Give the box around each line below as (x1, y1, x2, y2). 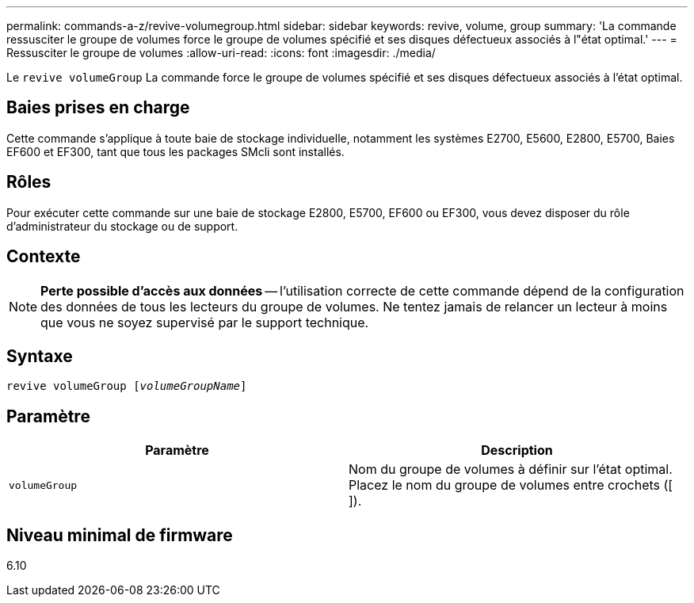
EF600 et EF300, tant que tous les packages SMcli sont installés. (6, 144, 345, 158)
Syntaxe (6, 345, 73, 366)
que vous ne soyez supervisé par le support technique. (40, 314, 369, 330)
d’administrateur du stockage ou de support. (6, 219, 238, 233)
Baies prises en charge (6, 97, 190, 118)
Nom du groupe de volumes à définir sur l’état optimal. (349, 461, 673, 478)
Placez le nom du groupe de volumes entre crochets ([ (349, 477, 673, 494)
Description (481, 442, 553, 459)
